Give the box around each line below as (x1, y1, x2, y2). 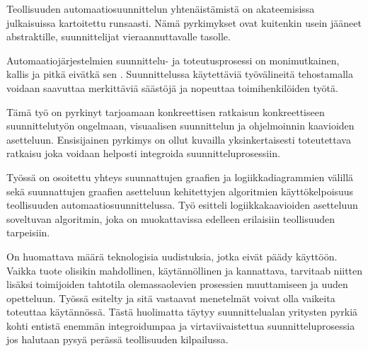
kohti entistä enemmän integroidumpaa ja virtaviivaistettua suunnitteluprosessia (6, 318, 355, 333)
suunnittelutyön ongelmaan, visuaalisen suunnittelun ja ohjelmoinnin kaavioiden (6, 118, 355, 133)
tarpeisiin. (6, 225, 50, 240)
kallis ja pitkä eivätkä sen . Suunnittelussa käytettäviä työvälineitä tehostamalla (6, 67, 354, 81)
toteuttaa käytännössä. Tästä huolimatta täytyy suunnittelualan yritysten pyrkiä (6, 304, 358, 319)
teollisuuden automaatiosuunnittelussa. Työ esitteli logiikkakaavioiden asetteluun (6, 197, 358, 212)
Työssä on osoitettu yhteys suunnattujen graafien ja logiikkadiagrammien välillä (6, 169, 354, 184)
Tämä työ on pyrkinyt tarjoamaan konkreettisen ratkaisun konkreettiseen (6, 104, 325, 119)
